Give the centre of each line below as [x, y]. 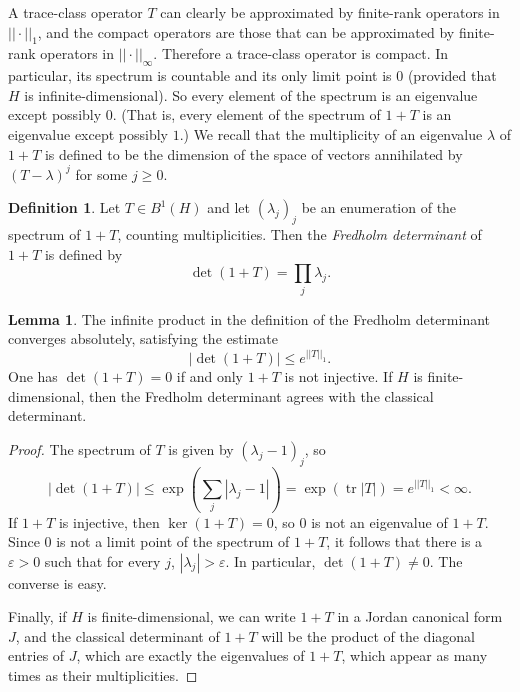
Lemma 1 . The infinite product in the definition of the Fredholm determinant [249, 318]
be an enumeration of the [379, 207]
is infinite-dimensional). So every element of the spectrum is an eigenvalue [251, 94]
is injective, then [109, 521]
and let [229, 207]
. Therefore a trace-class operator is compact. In [301, 53]
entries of [36, 655]
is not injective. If [338, 376]
